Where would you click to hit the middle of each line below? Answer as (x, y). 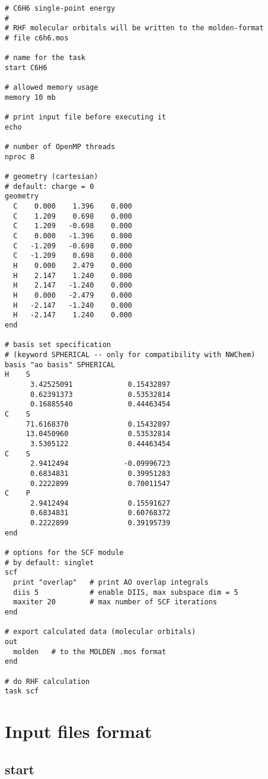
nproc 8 (20, 157)
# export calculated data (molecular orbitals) (100, 632)
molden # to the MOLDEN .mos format (90, 652)
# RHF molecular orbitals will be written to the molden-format (134, 28)
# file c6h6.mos (37, 38)
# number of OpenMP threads (60, 147)
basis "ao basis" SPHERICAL (60, 365)
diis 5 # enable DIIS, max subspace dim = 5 (126, 592)
